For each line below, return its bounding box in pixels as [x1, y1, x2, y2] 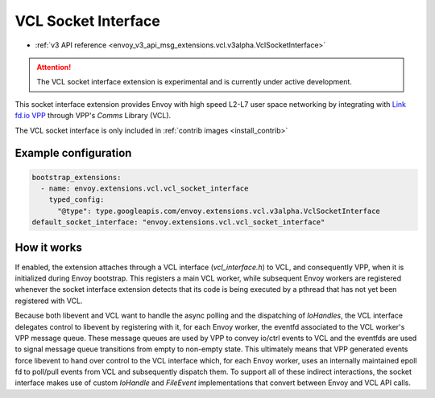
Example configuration [14, 146, 132, 160]
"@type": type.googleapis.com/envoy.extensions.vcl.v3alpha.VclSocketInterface [57, 206, 380, 215]
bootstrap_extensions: [31, 173, 122, 182]
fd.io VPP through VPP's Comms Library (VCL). [14, 111, 172, 121]
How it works [14, 241, 82, 255]
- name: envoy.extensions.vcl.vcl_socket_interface [40, 183, 249, 193]
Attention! [36, 62, 72, 72]
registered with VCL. [14, 296, 83, 306]
